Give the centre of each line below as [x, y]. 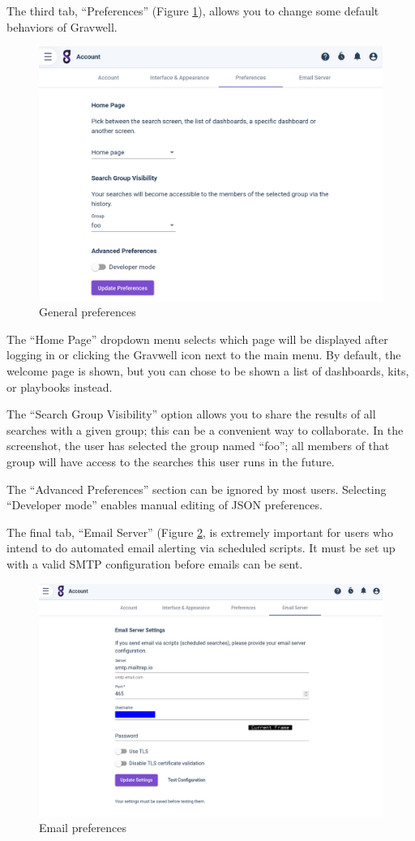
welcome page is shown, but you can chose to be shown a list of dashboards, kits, [208, 371]
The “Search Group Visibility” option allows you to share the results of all [191, 414]
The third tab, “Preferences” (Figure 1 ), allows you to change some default [193, 11]
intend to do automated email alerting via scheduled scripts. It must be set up [201, 548]
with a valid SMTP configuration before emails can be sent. [155, 563]
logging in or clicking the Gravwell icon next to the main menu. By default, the [204, 355]
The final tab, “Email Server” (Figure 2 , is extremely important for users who [200, 532]
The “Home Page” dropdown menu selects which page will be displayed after [197, 339]
